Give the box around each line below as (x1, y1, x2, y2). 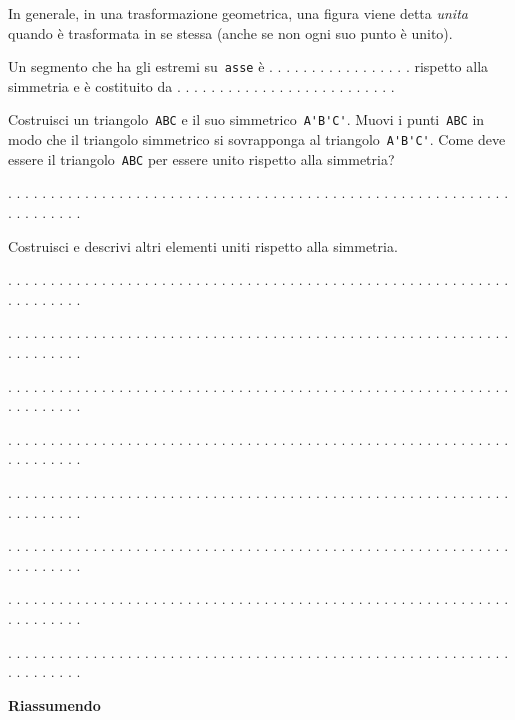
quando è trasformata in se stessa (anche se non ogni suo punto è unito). (8, 22, 453, 43)
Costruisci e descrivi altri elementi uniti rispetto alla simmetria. (8, 235, 398, 256)
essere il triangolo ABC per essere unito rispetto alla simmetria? (8, 148, 395, 169)
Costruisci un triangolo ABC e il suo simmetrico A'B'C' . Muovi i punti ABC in (8, 109, 485, 130)
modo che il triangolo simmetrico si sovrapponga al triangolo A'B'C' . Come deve (8, 129, 506, 150)
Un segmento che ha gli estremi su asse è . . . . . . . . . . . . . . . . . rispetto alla (8, 56, 489, 77)
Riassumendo (8, 694, 101, 715)
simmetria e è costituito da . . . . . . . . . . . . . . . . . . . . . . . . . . (8, 75, 395, 96)
